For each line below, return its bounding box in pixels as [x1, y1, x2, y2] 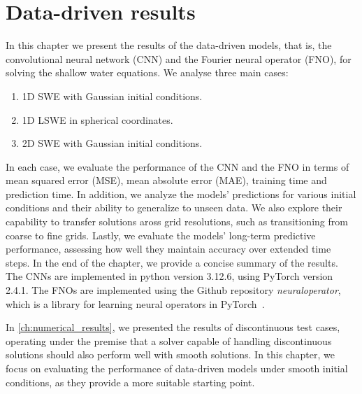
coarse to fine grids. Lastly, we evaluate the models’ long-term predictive [6, 227, 316, 242]
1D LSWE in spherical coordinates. [22, 112, 173, 127]
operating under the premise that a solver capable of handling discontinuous [6, 333, 332, 348]
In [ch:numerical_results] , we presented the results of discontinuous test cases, [6, 320, 340, 335]
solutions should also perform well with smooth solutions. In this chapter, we [6, 347, 335, 362]
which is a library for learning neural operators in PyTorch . [6, 296, 265, 311]
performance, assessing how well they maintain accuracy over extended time [6, 241, 331, 256]
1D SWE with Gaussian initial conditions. [22, 88, 203, 103]
